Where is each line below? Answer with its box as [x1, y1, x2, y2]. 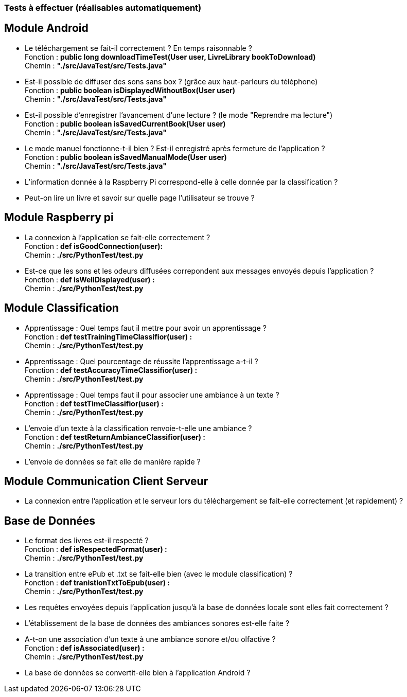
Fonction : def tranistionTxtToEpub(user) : [25, 578, 170, 587]
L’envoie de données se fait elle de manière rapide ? [25, 457, 201, 466]
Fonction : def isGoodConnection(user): [25, 241, 163, 251]
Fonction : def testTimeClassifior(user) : [25, 399, 164, 408]
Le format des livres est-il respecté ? [25, 536, 149, 545]
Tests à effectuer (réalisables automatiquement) [4, 3, 202, 13]
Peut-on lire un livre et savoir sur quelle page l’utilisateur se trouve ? [25, 193, 255, 202]
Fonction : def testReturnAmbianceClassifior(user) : [25, 432, 205, 441]
